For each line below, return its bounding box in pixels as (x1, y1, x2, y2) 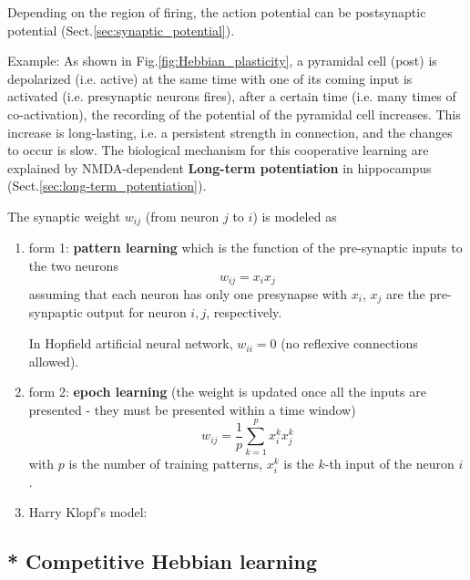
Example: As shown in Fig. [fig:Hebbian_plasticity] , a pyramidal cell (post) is (7, 51, 437, 70)
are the (386, 285, 425, 304)
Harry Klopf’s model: (28, 502, 148, 522)
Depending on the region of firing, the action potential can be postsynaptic (7, 3, 426, 21)
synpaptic (28, 303, 83, 322)
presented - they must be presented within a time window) (28, 399, 356, 419)
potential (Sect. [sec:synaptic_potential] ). (7, 20, 235, 39)
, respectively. (206, 303, 282, 322)
